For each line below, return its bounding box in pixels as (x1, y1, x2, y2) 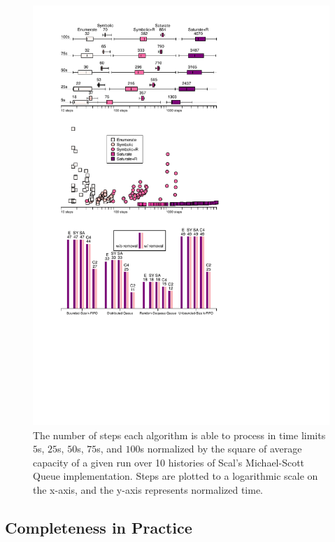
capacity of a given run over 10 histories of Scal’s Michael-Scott (33, 455, 305, 469)
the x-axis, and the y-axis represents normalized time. (33, 482, 264, 497)
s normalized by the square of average (140, 441, 302, 456)
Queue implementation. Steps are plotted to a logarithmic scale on (33, 469, 318, 483)
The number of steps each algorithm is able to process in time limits (33, 427, 326, 442)
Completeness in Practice (5, 516, 192, 538)
